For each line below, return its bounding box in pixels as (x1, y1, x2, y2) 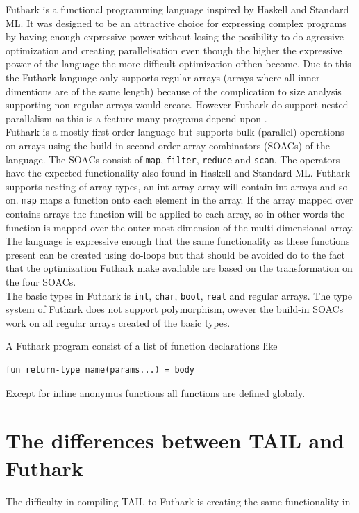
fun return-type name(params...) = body (6, 365, 195, 375)
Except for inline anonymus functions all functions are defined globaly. (6, 385, 306, 400)
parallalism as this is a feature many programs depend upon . (6, 111, 267, 125)
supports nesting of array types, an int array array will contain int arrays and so (6, 179, 348, 193)
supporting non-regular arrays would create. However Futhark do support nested (6, 97, 349, 112)
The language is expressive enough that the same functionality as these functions (6, 234, 350, 248)
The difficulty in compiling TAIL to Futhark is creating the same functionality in (6, 494, 351, 508)
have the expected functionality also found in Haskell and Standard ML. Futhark (6, 165, 351, 180)
